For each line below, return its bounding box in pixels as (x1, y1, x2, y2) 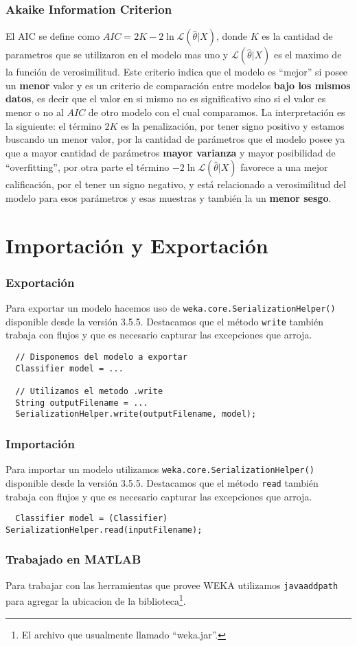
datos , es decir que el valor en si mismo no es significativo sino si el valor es (5, 91, 326, 106)
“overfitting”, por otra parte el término (5, 160, 170, 174)
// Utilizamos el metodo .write (15, 387, 163, 397)
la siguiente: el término (5, 118, 102, 132)
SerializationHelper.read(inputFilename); (5, 524, 203, 535)
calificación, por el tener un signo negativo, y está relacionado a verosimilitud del (5, 177, 346, 192)
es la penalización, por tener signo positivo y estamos (120, 118, 345, 132)
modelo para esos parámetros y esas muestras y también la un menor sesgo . (5, 190, 332, 205)
